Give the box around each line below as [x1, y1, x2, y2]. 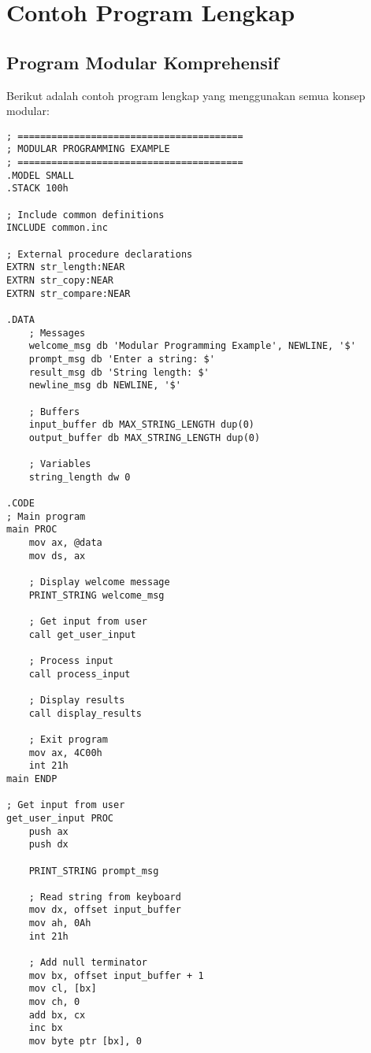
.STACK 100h [6, 183, 69, 195]
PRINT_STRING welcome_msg [28, 589, 165, 601]
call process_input [28, 668, 131, 680]
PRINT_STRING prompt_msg [28, 865, 159, 877]
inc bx [28, 1022, 63, 1034]
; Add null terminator [28, 957, 147, 969]
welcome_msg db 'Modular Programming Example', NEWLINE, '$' [28, 340, 356, 352]
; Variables [28, 458, 91, 470]
